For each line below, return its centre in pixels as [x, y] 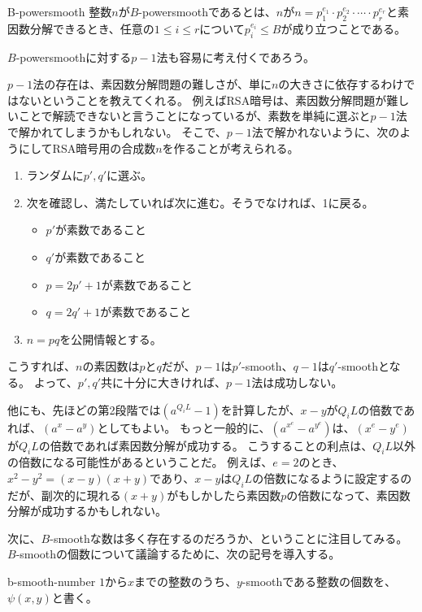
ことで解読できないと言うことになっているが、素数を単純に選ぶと [194, 116]
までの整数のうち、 [185, 582]
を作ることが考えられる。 [231, 148]
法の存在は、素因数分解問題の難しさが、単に [152, 84]
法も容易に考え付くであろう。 [236, 56]
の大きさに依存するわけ [341, 84]
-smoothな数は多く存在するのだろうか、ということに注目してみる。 [229, 538]
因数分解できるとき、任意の [81, 28]
